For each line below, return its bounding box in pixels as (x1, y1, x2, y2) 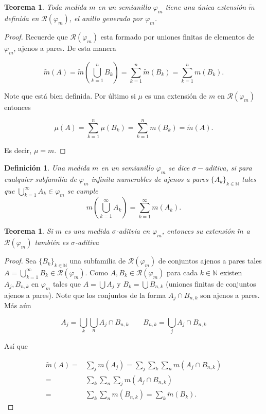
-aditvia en (116, 225, 150, 236)
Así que (4, 341, 28, 351)
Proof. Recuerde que (4, 31, 68, 42)
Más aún (4, 300, 31, 311)
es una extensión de (145, 90, 207, 101)
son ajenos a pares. (200, 289, 260, 300)
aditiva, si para (205, 162, 252, 173)
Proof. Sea (4, 255, 37, 266)
